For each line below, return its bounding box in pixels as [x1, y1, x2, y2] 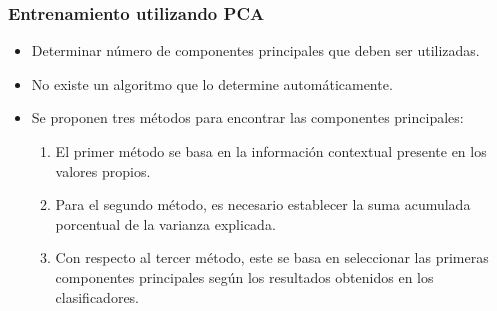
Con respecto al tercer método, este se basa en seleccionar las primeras [55, 247, 489, 268]
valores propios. [55, 160, 151, 181]
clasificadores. [55, 286, 140, 307]
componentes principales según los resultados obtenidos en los [55, 266, 434, 287]
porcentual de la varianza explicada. [55, 213, 276, 234]
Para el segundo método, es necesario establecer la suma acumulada [55, 194, 471, 215]
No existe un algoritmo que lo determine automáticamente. [31, 73, 393, 94]
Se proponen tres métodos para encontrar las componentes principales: [31, 107, 464, 128]
